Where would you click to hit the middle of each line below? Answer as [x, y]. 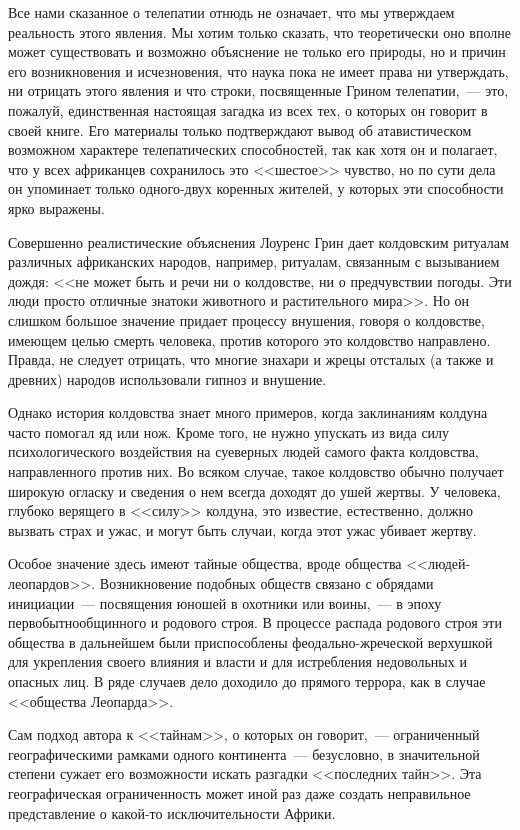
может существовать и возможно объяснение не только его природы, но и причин [257, 51]
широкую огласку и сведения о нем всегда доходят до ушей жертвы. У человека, [254, 490]
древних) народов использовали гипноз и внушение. [167, 378]
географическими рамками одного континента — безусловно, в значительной [244, 753]
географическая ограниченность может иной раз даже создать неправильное [239, 792]
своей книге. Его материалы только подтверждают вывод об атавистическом [240, 129]
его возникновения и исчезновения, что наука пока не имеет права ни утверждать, [258, 70]
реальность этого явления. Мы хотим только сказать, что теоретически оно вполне [259, 31]
